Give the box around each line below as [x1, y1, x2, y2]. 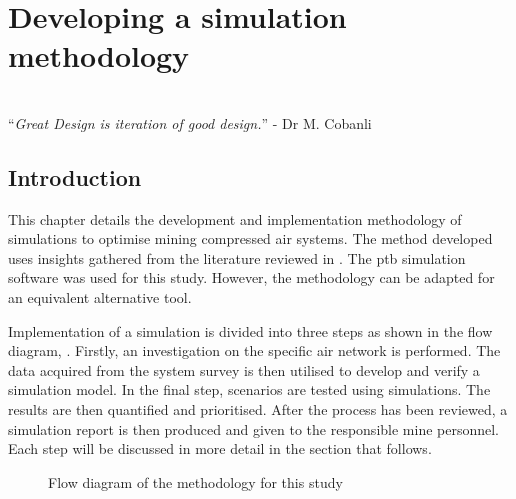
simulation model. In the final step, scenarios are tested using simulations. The [8, 379, 491, 400]
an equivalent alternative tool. [8, 287, 192, 308]
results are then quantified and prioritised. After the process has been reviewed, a [8, 399, 508, 420]
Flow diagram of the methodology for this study [48, 471, 343, 492]
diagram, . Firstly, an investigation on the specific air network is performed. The [8, 340, 501, 361]
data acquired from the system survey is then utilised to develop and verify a [8, 359, 480, 380]
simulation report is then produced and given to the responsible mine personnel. [8, 418, 500, 439]
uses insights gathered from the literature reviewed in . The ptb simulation [8, 247, 466, 268]
